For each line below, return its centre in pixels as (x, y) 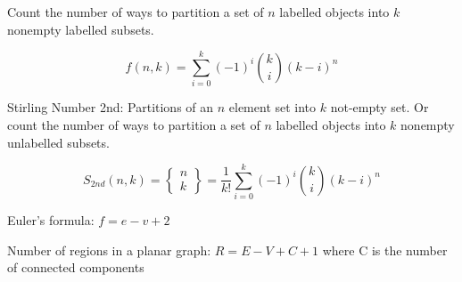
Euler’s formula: (51, 220)
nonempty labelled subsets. (81, 29)
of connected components (76, 267)
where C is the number (385, 250)
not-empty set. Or (379, 107)
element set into (272, 107)
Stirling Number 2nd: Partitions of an (111, 107)
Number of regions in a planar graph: (109, 250)
